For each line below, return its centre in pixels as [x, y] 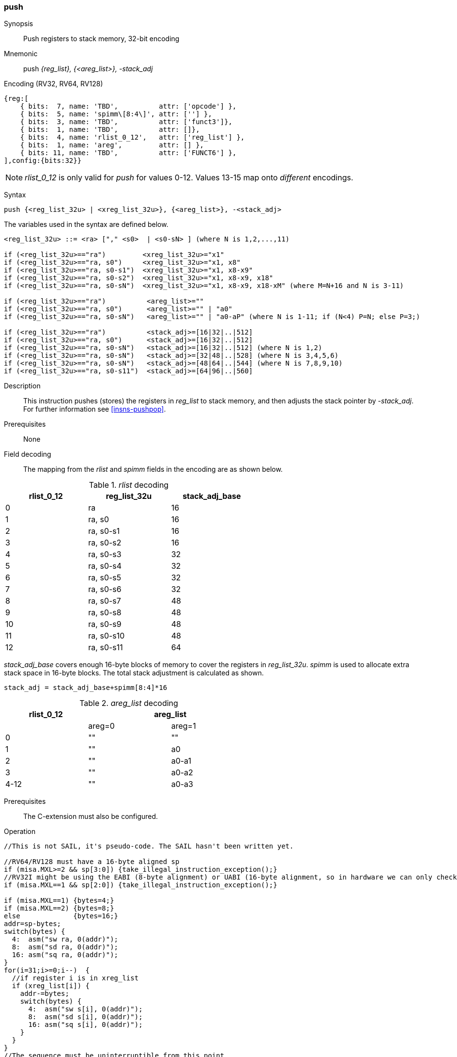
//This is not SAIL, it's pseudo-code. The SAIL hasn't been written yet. [149, 846]
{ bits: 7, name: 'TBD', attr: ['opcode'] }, [128, 106]
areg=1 [183, 726]
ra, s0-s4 [105, 566]
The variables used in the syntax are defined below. [86, 224]
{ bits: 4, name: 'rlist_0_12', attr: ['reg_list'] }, [132, 137]
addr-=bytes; [45, 994]
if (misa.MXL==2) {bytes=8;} [59, 908]
